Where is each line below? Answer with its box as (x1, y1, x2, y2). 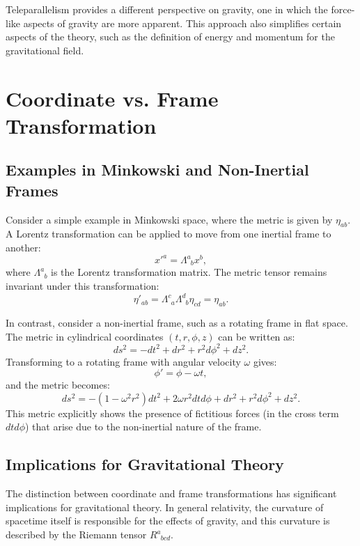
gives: (253, 354, 277, 368)
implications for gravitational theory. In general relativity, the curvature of (6, 499, 324, 514)
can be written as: (218, 329, 295, 343)
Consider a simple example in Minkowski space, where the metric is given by (6, 212, 333, 226)
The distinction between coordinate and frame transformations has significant (6, 486, 337, 501)
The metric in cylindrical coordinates (6, 329, 164, 343)
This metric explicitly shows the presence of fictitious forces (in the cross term (6, 405, 339, 420)
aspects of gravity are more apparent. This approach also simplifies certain (23, 15, 342, 30)
